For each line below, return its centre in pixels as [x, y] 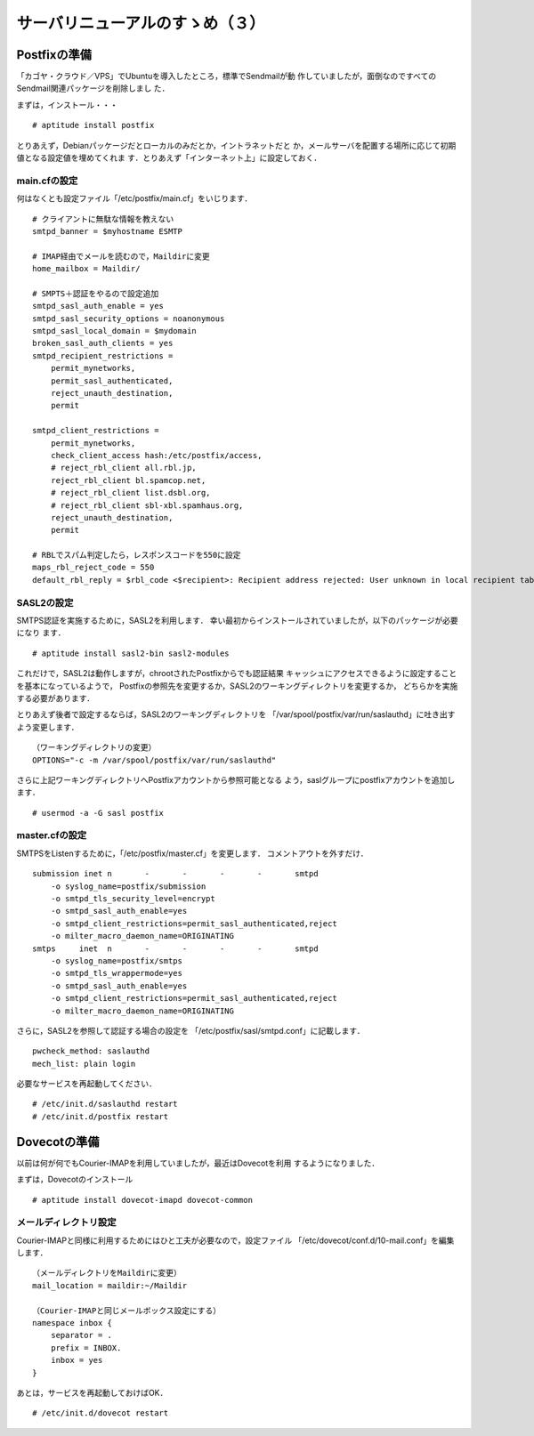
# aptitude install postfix [93, 125]
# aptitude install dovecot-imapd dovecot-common [143, 1200]
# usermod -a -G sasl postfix [98, 813]
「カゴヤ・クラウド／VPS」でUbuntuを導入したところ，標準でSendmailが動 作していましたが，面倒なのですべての [227, 77]
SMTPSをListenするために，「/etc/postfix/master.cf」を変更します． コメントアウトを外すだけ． [192, 853]
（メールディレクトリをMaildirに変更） [107, 1273]
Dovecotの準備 [58, 1142]
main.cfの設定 [47, 181]
